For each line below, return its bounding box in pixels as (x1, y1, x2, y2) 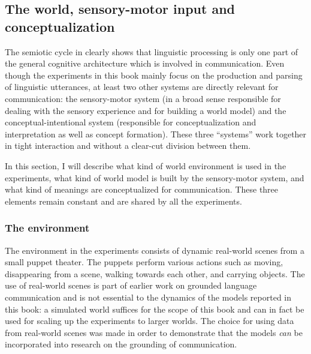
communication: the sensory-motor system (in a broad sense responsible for (5, 92, 281, 104)
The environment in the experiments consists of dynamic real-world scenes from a (5, 244, 304, 256)
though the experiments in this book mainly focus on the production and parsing (5, 68, 303, 81)
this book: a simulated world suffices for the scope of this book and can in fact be (5, 302, 304, 315)
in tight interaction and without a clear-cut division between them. (5, 139, 251, 152)
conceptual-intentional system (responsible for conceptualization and (5, 116, 256, 128)
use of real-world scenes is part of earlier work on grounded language (5, 279, 257, 292)
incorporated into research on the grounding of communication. (5, 338, 237, 350)
